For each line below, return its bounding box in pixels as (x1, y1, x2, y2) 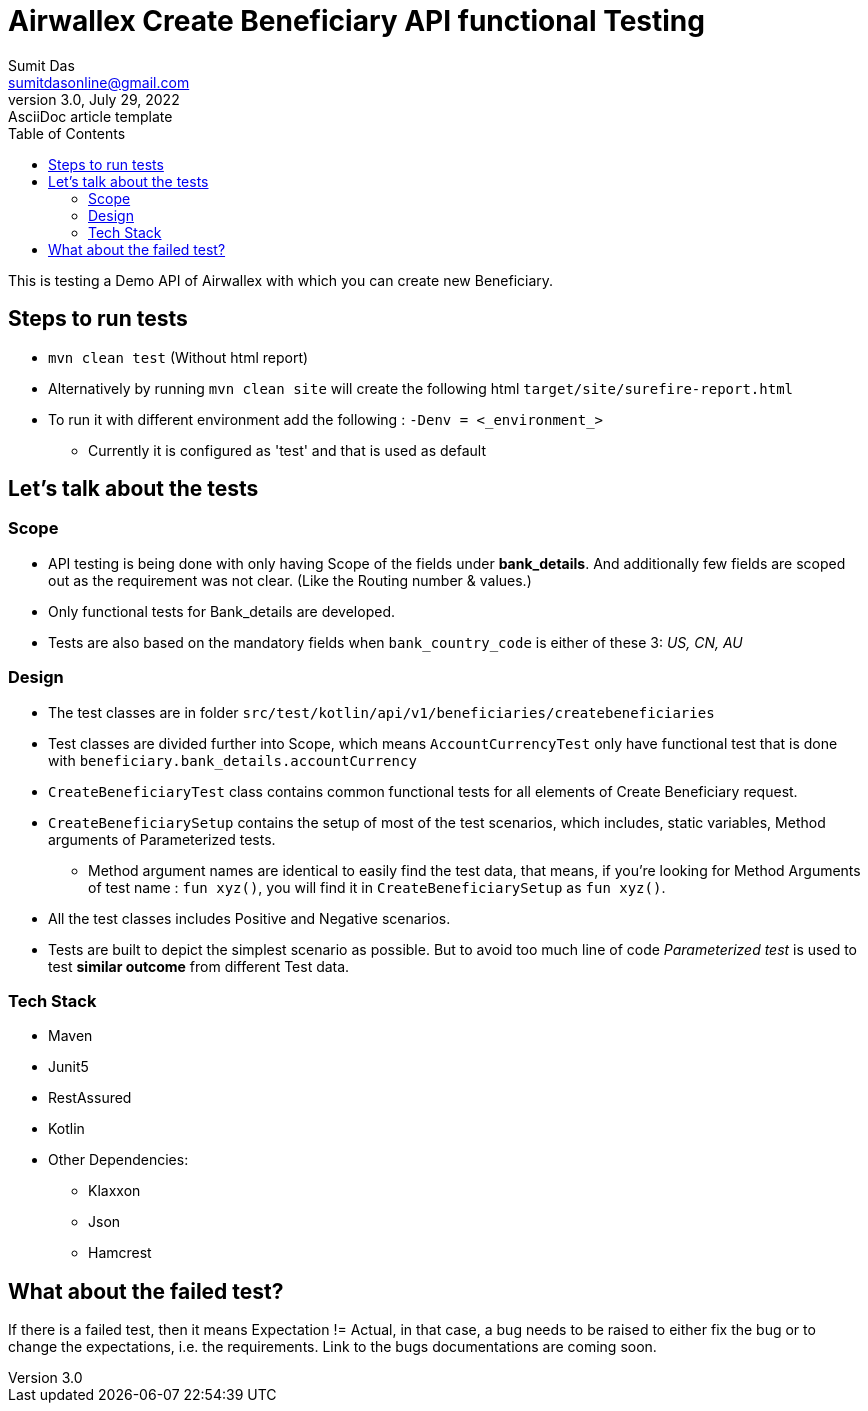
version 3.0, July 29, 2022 (8, 90, 180, 108)
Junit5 (48, 1058, 89, 1076)
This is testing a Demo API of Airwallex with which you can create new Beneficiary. (8, 271, 554, 289)
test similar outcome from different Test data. (48, 957, 350, 975)
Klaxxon (88, 1182, 141, 1200)
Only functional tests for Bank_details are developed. (48, 602, 395, 620)
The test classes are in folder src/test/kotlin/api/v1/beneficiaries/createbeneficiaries (48, 703, 715, 721)
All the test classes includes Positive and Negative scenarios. (48, 909, 451, 927)
